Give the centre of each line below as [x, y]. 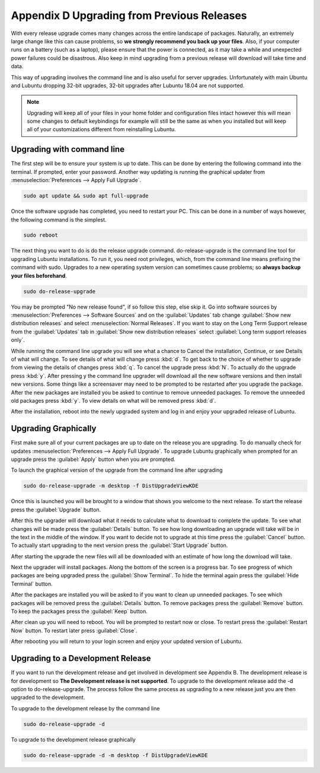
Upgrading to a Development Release [81, 659]
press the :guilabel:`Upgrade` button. [56, 510]
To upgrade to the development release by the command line [85, 708]
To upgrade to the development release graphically [73, 739]
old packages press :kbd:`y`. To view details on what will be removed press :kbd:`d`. [113, 400]
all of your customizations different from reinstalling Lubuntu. [101, 129]
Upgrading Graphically [54, 429]
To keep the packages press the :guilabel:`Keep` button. [79, 612]
